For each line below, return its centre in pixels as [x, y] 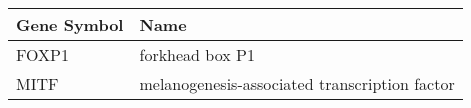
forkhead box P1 [197, 54]
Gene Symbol [70, 24]
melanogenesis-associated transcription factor [297, 83]
